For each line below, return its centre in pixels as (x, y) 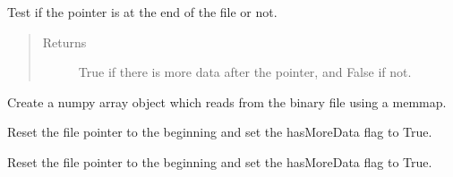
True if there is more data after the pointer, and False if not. (245, 72)
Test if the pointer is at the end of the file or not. (142, 12)
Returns (64, 42)
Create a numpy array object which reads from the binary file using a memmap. (227, 101)
